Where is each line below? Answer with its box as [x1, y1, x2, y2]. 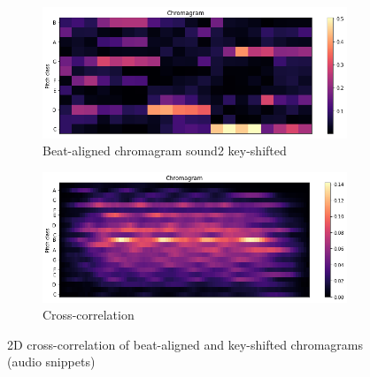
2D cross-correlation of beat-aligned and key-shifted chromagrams [7, 335, 364, 353]
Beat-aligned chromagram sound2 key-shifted [42, 141, 287, 160]
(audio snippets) [7, 352, 96, 371]
